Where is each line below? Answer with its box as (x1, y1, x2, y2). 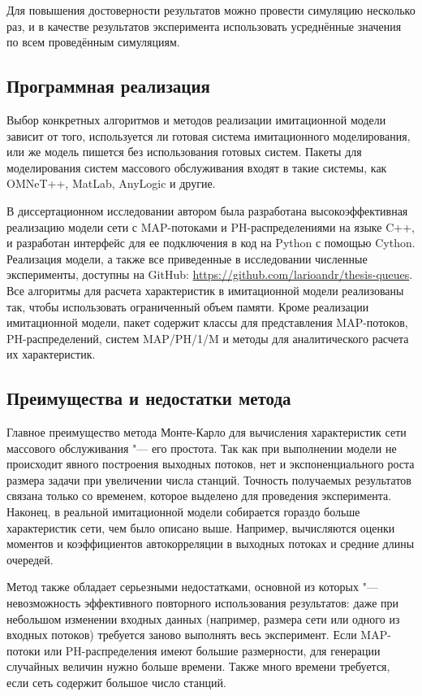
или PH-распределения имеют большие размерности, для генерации (44, 642, 381, 659)
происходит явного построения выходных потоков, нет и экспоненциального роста (6, 455, 415, 472)
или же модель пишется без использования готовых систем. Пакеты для (6, 143, 362, 160)
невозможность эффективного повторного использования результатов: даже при (6, 594, 399, 611)
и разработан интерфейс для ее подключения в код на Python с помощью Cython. (6, 234, 416, 251)
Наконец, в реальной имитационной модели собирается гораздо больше (6, 503, 360, 520)
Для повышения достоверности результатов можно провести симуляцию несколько (6, 2, 416, 18)
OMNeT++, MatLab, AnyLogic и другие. (6, 175, 216, 192)
